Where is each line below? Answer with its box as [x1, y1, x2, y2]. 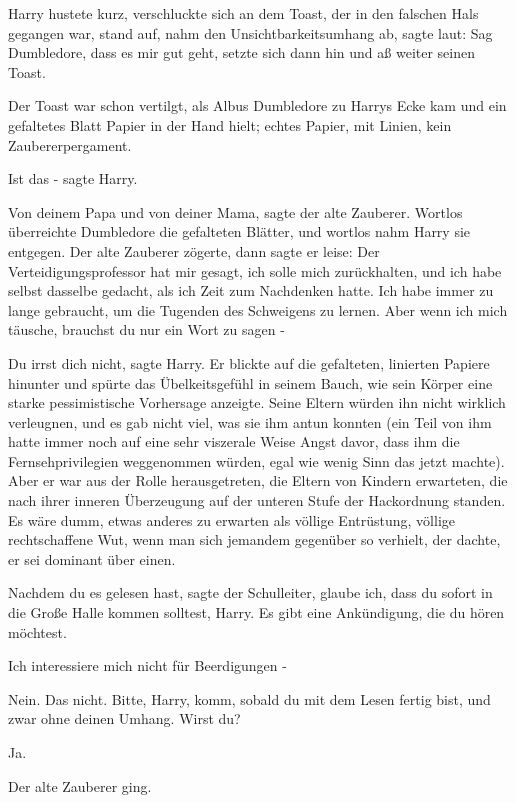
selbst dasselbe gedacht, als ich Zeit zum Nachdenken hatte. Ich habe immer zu [8, 280, 494, 301]
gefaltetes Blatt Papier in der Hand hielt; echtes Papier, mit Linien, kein [8, 114, 452, 135]
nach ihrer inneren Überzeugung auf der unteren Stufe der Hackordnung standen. [8, 490, 506, 511]
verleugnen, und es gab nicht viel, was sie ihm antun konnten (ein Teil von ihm [8, 411, 492, 432]
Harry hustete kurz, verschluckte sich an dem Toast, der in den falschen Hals [8, 3, 479, 23]
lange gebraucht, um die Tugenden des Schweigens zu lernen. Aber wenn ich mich [8, 299, 508, 320]
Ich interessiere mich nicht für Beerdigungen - [8, 655, 287, 676]
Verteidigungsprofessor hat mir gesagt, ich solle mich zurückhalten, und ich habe [8, 260, 502, 281]
